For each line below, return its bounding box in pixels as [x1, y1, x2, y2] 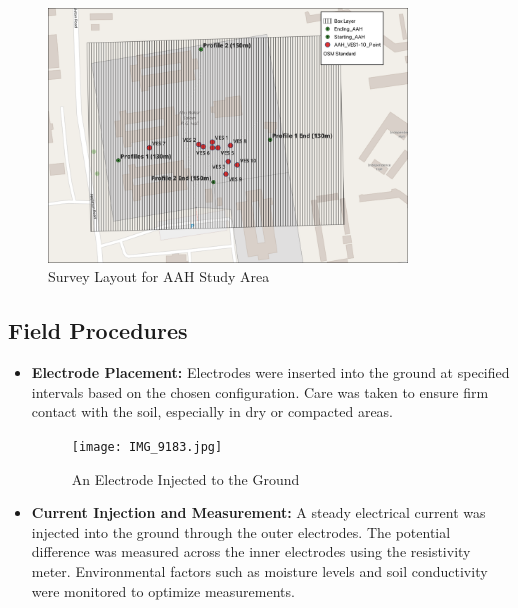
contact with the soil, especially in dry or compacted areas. [31, 401, 394, 422]
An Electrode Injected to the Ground [71, 468, 300, 489]
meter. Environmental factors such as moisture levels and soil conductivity [31, 561, 488, 581]
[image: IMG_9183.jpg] [71, 439, 223, 454]
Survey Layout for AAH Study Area [48, 266, 270, 287]
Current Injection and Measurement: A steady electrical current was [31, 502, 486, 523]
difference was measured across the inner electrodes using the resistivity [31, 541, 471, 562]
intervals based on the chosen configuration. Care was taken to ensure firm [31, 381, 489, 402]
